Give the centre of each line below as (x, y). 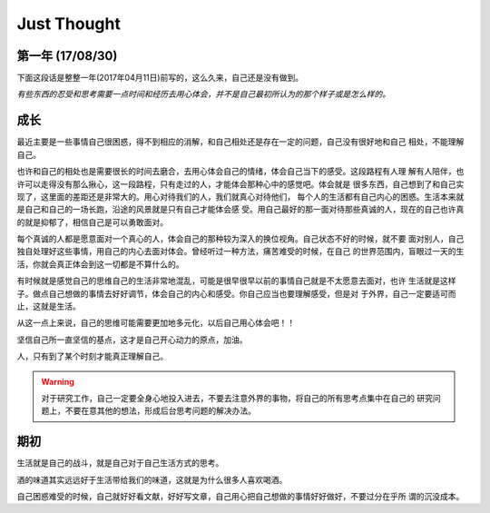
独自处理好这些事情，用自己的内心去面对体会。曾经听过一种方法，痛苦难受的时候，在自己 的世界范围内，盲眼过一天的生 (240, 252)
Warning (58, 381)
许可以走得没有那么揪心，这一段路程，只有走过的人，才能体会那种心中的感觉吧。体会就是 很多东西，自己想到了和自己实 (240, 184)
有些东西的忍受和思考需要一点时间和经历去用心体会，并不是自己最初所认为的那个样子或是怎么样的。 (203, 94)
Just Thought (69, 24)
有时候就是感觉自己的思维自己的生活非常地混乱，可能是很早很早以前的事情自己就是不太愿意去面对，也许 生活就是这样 (236, 281)
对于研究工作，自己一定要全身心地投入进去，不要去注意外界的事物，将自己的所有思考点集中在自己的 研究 (237, 398)
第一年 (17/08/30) (67, 56)
